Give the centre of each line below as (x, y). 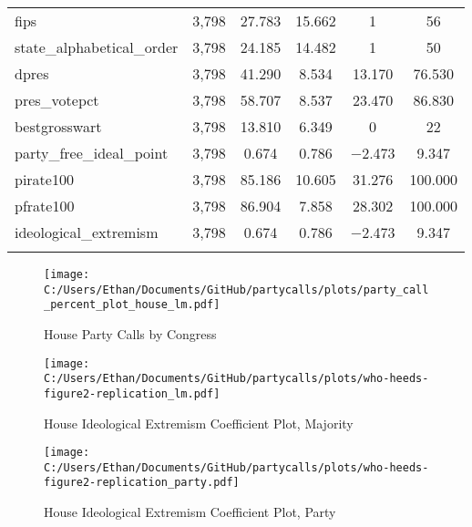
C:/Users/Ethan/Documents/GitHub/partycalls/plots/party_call (236, 289)
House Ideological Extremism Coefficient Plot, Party (190, 512)
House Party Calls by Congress (130, 333)
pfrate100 (45, 206)
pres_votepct (57, 100)
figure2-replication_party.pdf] (142, 483)
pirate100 (44, 179)
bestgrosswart (58, 126)
